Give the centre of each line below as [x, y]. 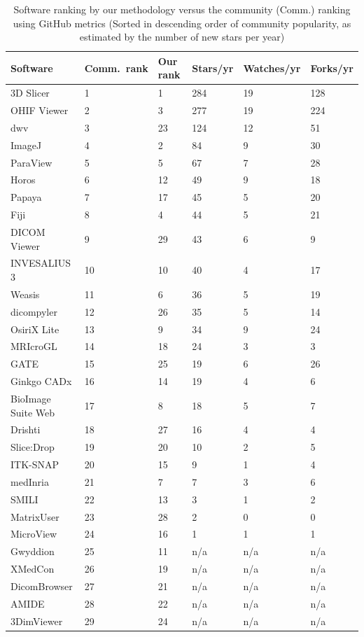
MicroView [34, 534]
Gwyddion [33, 551]
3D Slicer [30, 93]
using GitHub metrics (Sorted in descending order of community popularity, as [182, 23]
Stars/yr [213, 68]
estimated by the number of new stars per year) [182, 37]
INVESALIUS [41, 263]
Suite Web [33, 412]
